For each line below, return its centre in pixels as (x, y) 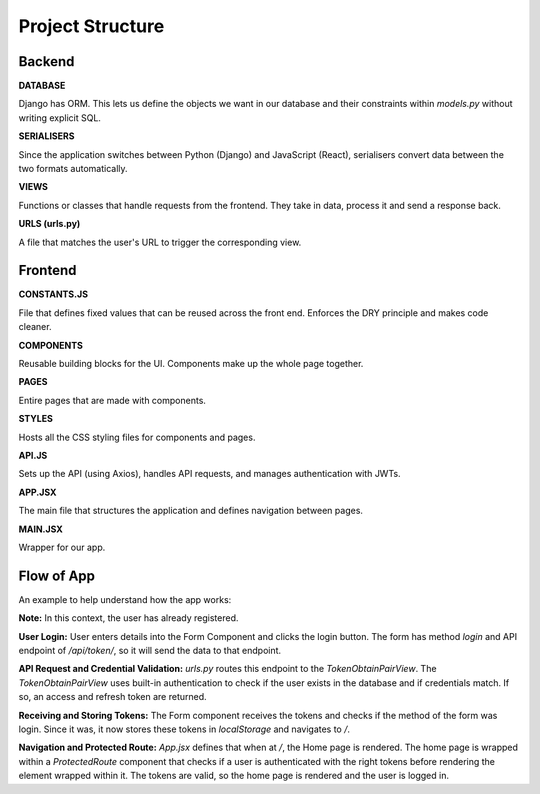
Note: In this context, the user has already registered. (128, 618)
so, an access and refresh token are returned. (112, 697)
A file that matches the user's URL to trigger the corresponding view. (160, 242)
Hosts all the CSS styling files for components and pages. (137, 437)
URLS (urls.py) (49, 224)
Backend (46, 61)
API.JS (33, 455)
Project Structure (91, 26)
